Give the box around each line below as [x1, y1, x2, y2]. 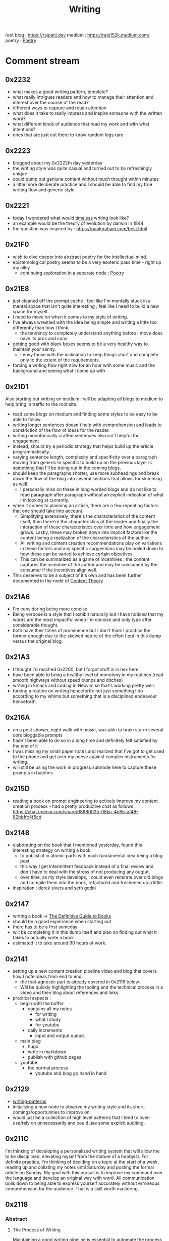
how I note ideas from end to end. [12, 973, 83, 979]
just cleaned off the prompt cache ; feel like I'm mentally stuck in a [12, 298, 151, 304]
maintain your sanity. [12, 346, 57, 352]
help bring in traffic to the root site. [5, 401, 78, 407]
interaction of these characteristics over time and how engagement [20, 524, 160, 530]
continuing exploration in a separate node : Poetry [20, 270, 125, 276]
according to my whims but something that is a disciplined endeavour [12, 693, 157, 699]
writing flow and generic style [12, 187, 75, 193]
